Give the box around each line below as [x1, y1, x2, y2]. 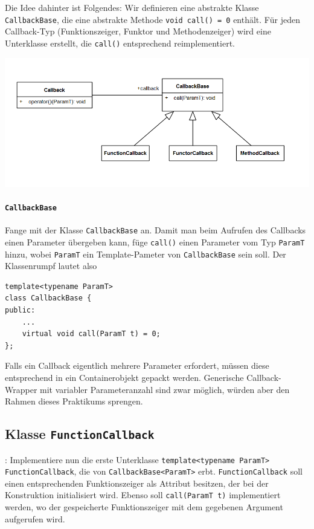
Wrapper [5, 383, 37, 395]
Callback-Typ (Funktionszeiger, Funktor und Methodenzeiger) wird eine [5, 25, 271, 37]
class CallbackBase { [5, 294, 92, 303]
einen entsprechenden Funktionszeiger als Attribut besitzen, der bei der [5, 476, 269, 489]
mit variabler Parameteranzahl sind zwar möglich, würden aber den [40, 383, 290, 395]
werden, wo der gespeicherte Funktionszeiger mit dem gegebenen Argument [5, 501, 283, 513]
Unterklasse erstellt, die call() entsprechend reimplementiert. [5, 36, 235, 49]
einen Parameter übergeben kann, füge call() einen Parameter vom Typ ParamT [5, 235, 305, 248]
